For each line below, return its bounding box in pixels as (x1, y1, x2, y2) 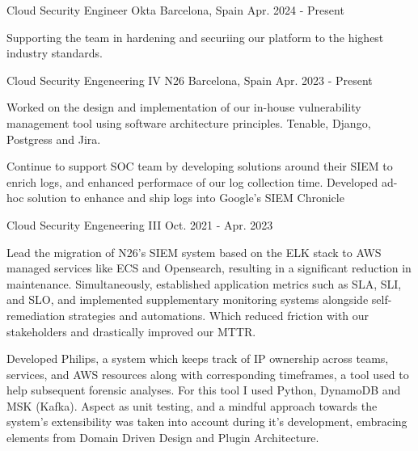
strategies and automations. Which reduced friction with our (69, 306, 369, 323)
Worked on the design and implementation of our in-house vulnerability (6, 99, 361, 116)
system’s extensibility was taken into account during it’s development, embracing (6, 413, 407, 430)
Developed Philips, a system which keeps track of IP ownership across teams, (6, 350, 389, 367)
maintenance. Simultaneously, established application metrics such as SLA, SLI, (6, 275, 402, 292)
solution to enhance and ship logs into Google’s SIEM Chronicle (27, 189, 344, 206)
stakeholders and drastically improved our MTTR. (6, 322, 256, 339)
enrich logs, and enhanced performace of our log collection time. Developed (6, 173, 378, 190)
